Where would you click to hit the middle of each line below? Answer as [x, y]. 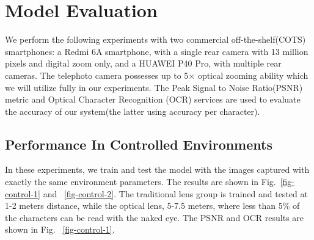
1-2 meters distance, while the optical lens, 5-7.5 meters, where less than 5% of [152, 205]
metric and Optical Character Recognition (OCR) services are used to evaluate [153, 99]
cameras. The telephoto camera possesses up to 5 [97, 75]
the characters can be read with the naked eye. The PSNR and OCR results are [155, 217]
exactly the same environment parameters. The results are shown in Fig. [141, 182]
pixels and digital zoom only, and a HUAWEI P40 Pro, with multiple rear [143, 63]
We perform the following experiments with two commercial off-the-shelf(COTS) [155, 39]
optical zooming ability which [253, 75]
